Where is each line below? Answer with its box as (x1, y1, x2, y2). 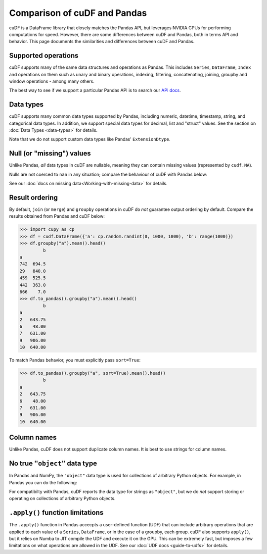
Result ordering (9, 193, 58, 201)
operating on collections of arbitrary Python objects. (9, 496, 116, 502)
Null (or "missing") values (9, 149, 91, 158)
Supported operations (9, 51, 79, 60)
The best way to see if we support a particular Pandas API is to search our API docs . (9, 87, 181, 94)
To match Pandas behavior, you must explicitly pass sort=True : (9, 357, 141, 363)
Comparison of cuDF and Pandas (9, 7, 147, 18)
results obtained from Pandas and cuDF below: (9, 213, 105, 219)
